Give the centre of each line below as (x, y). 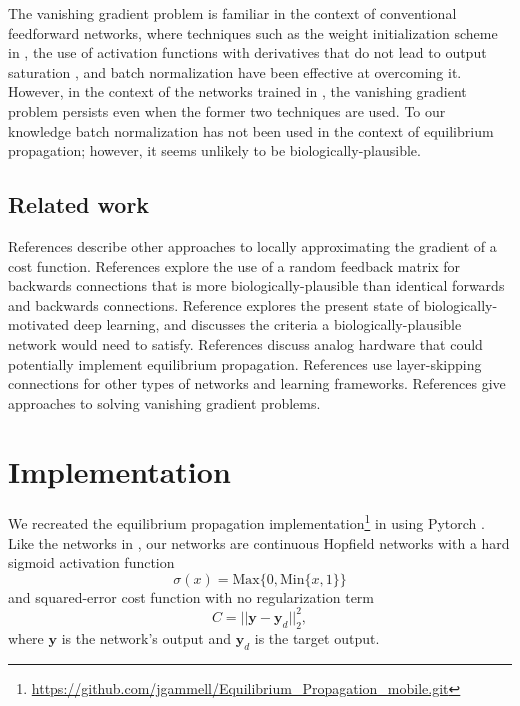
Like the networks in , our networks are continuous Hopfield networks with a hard (259, 542)
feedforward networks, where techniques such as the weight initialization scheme (253, 32)
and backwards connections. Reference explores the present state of (213, 304)
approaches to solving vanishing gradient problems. (164, 402)
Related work (79, 204)
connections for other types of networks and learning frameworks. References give (257, 383)
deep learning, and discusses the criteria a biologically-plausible (267, 324)
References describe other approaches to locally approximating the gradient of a (252, 245)
